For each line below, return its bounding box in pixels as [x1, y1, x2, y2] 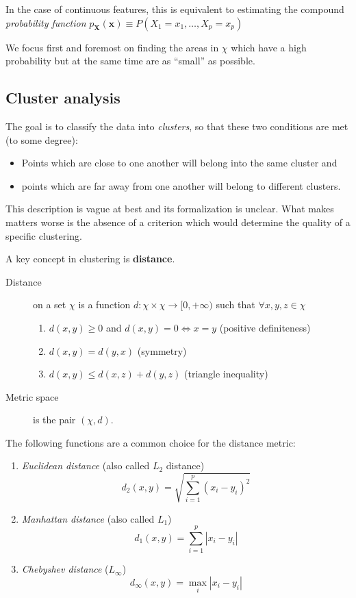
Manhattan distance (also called [21, 511, 155, 525]
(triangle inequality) [184, 366, 268, 381]
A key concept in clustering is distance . [5, 251, 175, 266]
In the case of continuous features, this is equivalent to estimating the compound [5, 2, 344, 16]
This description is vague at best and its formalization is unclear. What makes [5, 201, 334, 216]
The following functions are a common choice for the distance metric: [5, 435, 296, 449]
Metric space [5, 389, 59, 403]
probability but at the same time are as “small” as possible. [5, 53, 255, 68]
